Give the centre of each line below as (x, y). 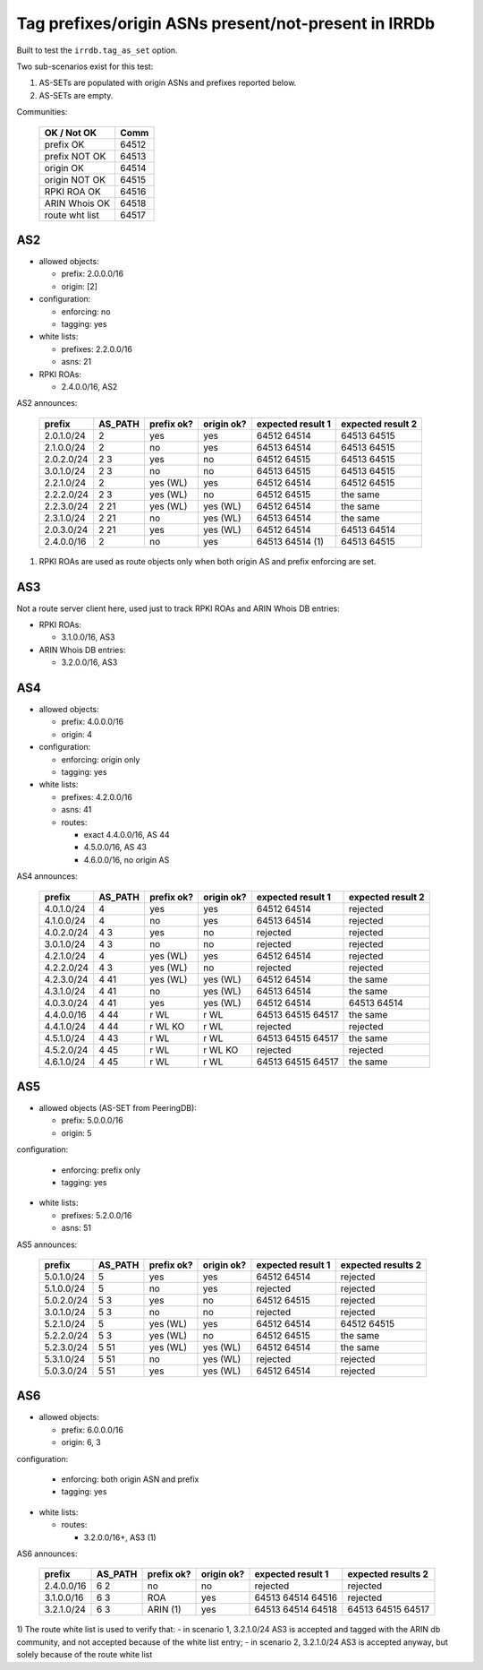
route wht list (72, 215)
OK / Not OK (71, 133)
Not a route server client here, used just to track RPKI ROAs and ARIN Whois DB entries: (178, 608)
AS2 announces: (47, 403)
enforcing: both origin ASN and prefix (130, 1479)
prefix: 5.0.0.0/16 (93, 1121)
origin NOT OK (75, 179)
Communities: (42, 112)
